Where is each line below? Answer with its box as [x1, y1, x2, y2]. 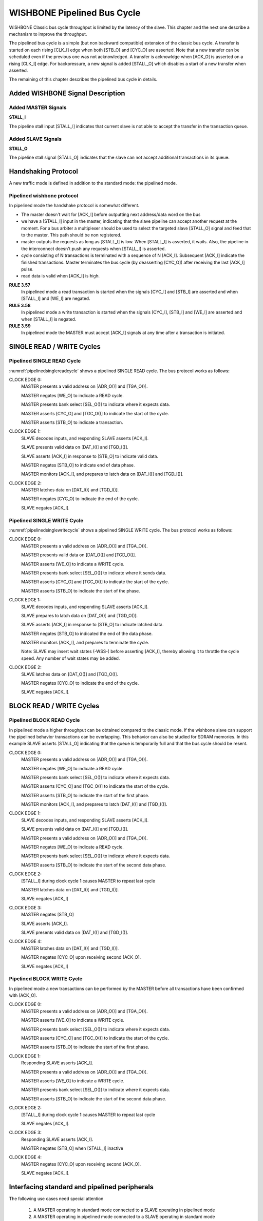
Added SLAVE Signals [9, 135, 62, 142]
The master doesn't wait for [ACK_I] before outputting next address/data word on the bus [21, 211, 201, 217]
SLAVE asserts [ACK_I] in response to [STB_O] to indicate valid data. [21, 453, 158, 459]
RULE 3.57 [9, 282, 31, 288]
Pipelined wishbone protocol [9, 192, 78, 199]
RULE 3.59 [9, 323, 31, 329]
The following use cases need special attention [9, 1196, 104, 1201]
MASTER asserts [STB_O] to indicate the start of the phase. [21, 588, 141, 593]
